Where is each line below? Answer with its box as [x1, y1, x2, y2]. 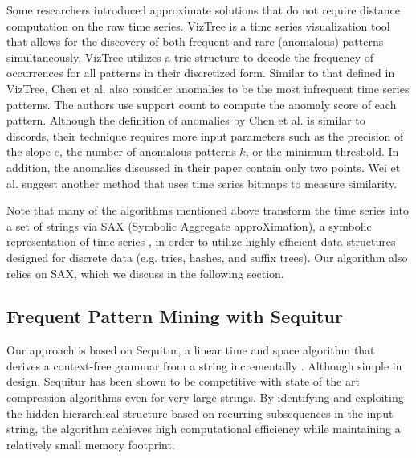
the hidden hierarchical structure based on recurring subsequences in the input [6, 404, 394, 421]
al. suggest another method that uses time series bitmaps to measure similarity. [6, 174, 398, 191]
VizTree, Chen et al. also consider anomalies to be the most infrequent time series [6, 80, 410, 96]
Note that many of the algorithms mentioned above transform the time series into [6, 202, 409, 219]
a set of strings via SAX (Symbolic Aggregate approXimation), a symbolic [6, 217, 372, 234]
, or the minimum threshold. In [245, 143, 399, 160]
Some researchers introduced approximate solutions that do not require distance [6, 2, 400, 18]
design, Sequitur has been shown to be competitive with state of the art [6, 373, 360, 390]
